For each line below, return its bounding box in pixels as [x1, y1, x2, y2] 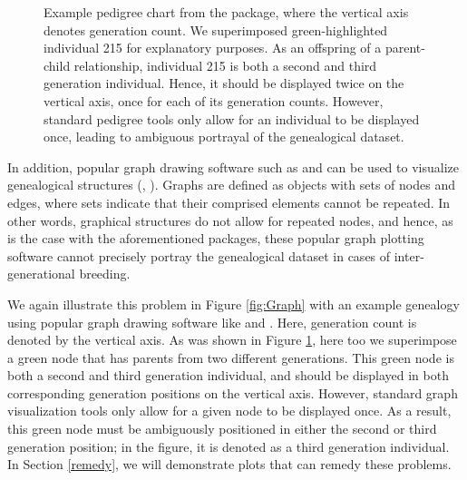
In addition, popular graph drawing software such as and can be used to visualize [7, 157, 459, 176]
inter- [394, 246, 424, 265]
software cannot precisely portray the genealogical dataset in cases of [7, 246, 391, 265]
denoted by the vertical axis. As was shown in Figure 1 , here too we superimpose [7, 330, 457, 349]
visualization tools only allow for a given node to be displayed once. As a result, [7, 401, 452, 420]
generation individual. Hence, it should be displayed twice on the [44, 73, 404, 93]
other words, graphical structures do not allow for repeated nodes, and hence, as [7, 211, 453, 230]
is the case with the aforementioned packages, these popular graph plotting [7, 229, 424, 248]
